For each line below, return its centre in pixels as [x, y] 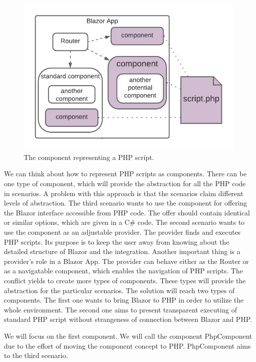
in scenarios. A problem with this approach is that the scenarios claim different [124, 193]
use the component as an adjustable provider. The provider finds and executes [122, 232]
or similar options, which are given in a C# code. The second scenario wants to [124, 222]
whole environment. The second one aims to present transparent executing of [121, 309]
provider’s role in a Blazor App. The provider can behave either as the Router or [127, 261]
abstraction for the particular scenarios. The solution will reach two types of [119, 290]
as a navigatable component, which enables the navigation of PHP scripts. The [124, 271]
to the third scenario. [36, 355]
